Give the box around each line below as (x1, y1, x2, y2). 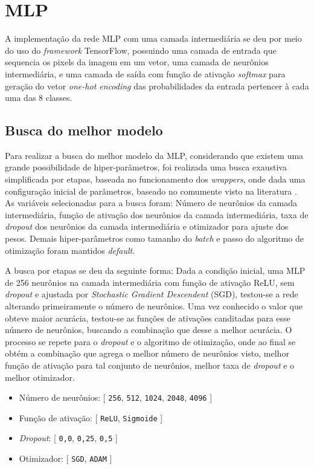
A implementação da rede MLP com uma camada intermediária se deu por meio (5, 32, 302, 45)
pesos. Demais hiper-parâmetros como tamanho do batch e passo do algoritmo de (5, 232, 304, 245)
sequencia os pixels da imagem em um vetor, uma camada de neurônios (5, 56, 269, 68)
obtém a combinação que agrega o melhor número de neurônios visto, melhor (5, 347, 289, 360)
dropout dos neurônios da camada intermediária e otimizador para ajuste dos (5, 220, 289, 233)
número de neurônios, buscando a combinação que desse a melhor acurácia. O (5, 323, 292, 336)
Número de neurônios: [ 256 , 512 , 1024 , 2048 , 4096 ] (19, 391, 213, 404)
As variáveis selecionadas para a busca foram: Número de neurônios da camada (5, 196, 298, 209)
